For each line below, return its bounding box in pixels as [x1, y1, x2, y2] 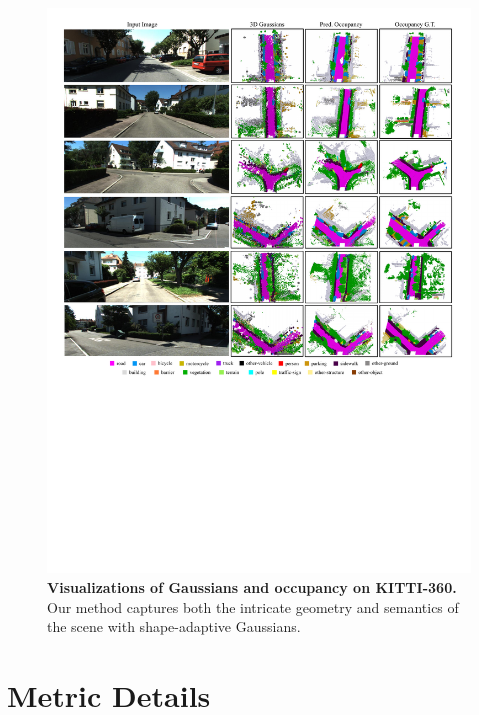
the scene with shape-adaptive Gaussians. [47, 616, 301, 637]
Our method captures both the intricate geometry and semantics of [47, 596, 459, 617]
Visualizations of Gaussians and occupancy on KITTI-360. [47, 576, 457, 597]
